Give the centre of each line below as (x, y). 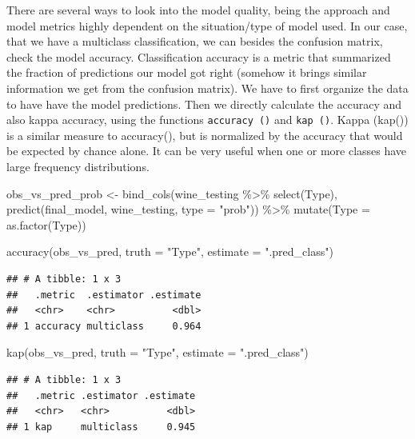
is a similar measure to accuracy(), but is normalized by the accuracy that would (205, 135)
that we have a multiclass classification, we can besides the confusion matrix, (195, 41)
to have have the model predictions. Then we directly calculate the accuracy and (204, 104)
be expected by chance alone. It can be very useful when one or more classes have (207, 151)
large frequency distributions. (78, 166)
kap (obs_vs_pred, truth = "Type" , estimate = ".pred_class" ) (158, 352)
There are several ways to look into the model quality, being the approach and (198, 10)
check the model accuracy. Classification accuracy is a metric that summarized (199, 56)
